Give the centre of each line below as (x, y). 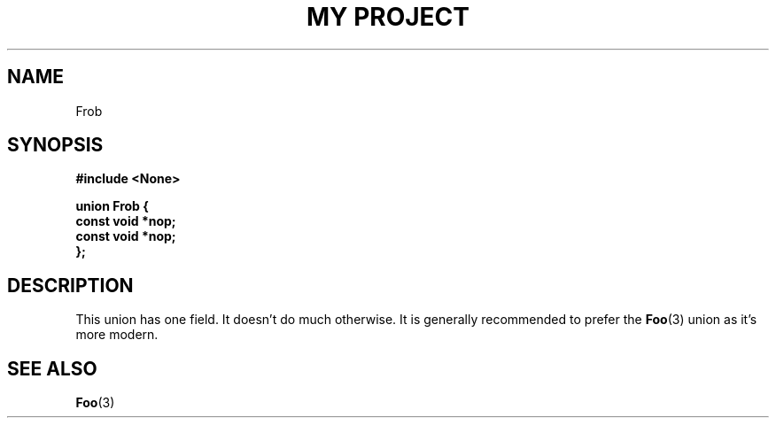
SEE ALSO (52, 368)
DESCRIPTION (70, 285)
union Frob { (112, 206)
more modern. (117, 335)
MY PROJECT (388, 17)
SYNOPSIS (55, 145)
